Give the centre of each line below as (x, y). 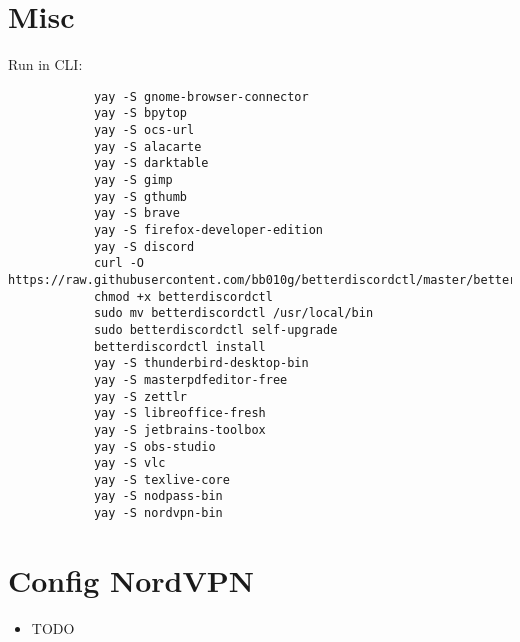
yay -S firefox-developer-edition (208, 229)
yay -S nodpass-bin (158, 496)
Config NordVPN (131, 579)
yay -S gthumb (140, 196)
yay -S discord (144, 246)
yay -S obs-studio (154, 446)
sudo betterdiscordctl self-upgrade (215, 329)
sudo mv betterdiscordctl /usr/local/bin (233, 313)
